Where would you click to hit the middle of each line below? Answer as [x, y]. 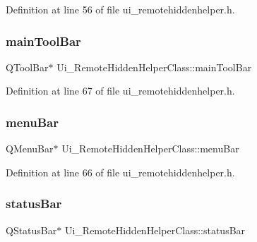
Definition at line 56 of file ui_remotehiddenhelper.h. [120, 9]
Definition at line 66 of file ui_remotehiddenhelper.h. [120, 172]
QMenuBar [30, 149]
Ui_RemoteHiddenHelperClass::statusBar [155, 230]
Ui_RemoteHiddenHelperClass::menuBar [150, 149]
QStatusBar [31, 230]
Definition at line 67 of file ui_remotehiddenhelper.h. [120, 91]
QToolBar [27, 67]
